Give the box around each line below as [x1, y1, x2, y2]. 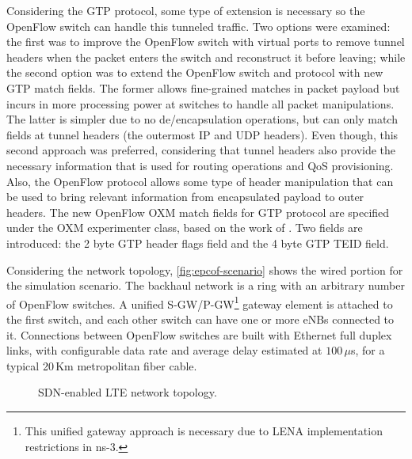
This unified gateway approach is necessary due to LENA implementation [25, 422, 383, 438]
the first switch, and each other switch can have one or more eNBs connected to [6, 310, 395, 327]
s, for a [350, 342, 385, 358]
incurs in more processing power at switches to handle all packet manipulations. [6, 95, 395, 112]
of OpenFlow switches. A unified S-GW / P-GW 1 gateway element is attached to [6, 293, 393, 312]
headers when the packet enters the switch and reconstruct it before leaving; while [6, 48, 406, 65]
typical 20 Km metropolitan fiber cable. [6, 357, 197, 374]
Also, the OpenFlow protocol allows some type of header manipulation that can [6, 173, 394, 189]
